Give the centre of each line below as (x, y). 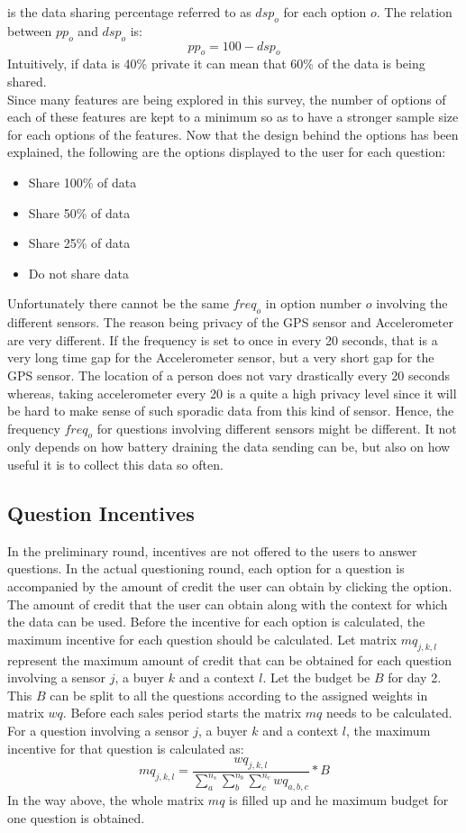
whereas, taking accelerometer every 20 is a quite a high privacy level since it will (232, 393)
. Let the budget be (316, 677)
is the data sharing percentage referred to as (129, 12)
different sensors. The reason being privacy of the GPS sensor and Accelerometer (230, 322)
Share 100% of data (82, 182)
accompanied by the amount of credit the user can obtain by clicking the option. (230, 586)
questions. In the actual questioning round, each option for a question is (206, 568)
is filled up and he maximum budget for (339, 800)
